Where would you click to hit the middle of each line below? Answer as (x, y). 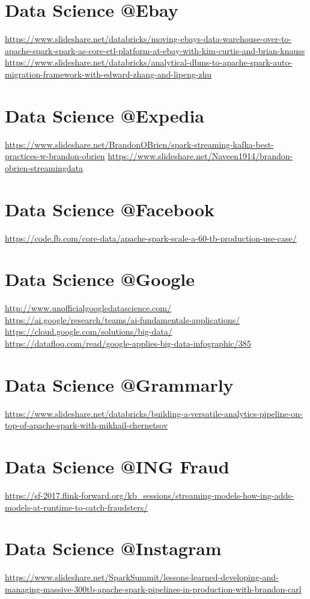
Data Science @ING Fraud (117, 467)
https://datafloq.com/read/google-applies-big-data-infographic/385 (128, 343)
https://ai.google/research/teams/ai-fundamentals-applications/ (123, 319)
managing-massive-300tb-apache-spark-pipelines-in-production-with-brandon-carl (153, 588)
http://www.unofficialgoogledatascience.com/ (88, 308)
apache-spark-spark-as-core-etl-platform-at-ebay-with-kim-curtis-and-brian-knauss (155, 50)
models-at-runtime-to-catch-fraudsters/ (77, 507)
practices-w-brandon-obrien (55, 156)
